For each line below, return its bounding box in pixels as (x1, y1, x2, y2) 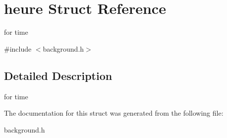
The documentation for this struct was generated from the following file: (4, 108, 224, 118)
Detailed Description (4, 68, 113, 83)
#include (4, 43, 32, 54)
